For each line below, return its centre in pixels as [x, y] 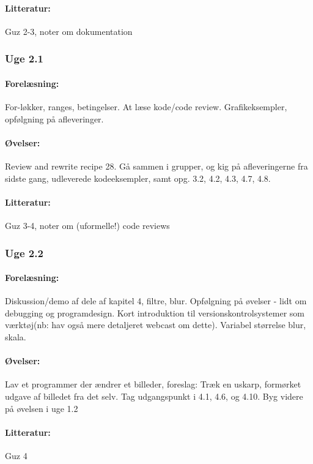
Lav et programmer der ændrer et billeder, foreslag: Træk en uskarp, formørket [153, 384]
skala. [16, 337]
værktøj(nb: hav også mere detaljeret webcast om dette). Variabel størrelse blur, [156, 325]
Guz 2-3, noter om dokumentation [69, 31]
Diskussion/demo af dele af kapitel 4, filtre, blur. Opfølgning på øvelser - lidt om [156, 301]
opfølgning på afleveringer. [54, 118]
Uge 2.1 [24, 58]
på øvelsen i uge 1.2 [42, 408]
